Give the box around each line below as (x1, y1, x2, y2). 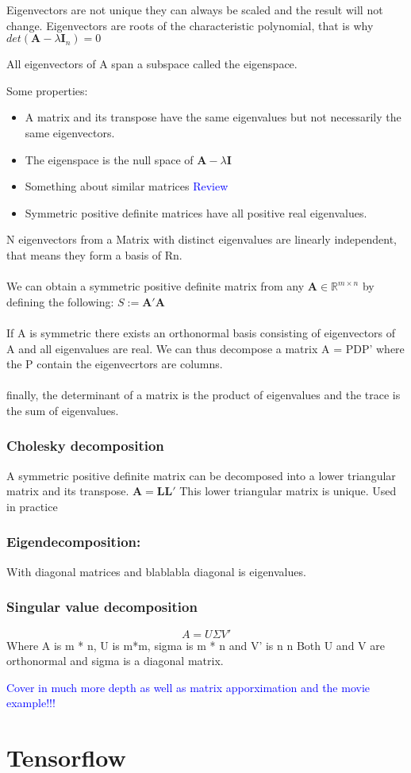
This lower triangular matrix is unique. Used (179, 483, 397, 499)
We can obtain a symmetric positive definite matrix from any (6, 278, 305, 294)
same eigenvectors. (25, 124, 115, 140)
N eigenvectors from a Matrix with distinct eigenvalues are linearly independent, (6, 231, 397, 248)
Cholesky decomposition (6, 436, 164, 456)
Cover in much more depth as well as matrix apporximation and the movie (6, 679, 371, 695)
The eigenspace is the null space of (25, 151, 194, 167)
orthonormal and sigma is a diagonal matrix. (6, 652, 224, 669)
